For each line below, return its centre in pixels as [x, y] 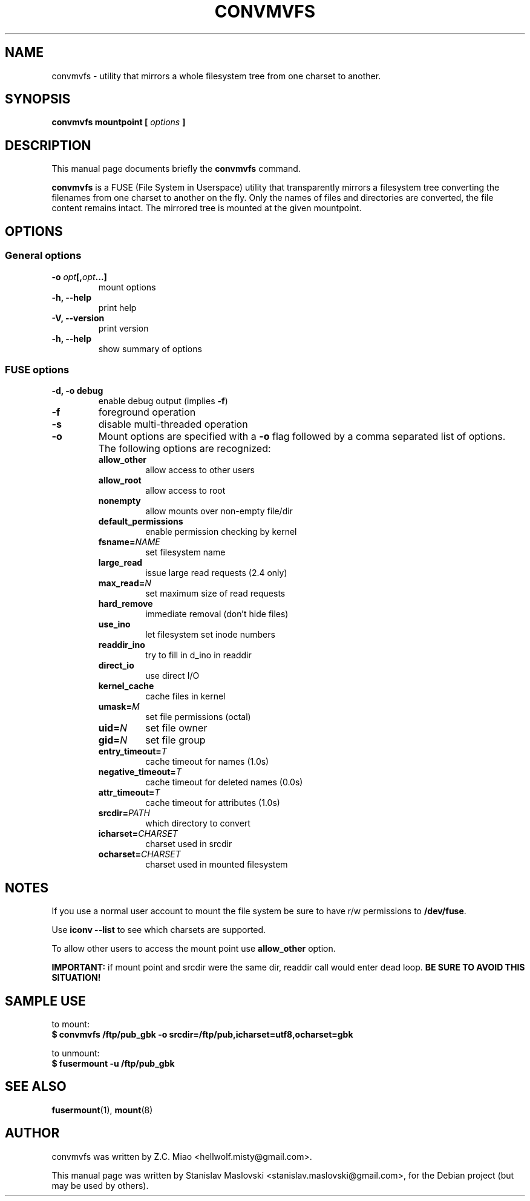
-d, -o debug [77, 391]
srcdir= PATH [124, 813]
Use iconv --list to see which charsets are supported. [159, 930]
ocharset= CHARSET [139, 854]
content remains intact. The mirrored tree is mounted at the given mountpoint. [207, 208]
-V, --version [78, 318]
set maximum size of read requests [215, 594]
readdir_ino [122, 645]
